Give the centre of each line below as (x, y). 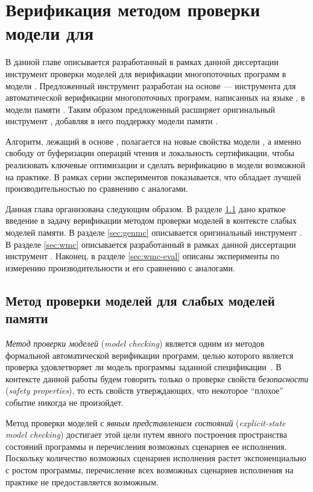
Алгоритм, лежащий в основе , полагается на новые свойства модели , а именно (153, 141)
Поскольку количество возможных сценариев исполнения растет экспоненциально (156, 458)
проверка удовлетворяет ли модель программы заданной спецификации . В (144, 367)
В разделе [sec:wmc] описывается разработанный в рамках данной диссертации (151, 244)
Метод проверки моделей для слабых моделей (140, 300)
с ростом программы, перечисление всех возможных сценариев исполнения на (150, 469)
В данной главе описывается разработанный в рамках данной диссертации (142, 62)
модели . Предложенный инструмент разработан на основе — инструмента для (151, 85)
